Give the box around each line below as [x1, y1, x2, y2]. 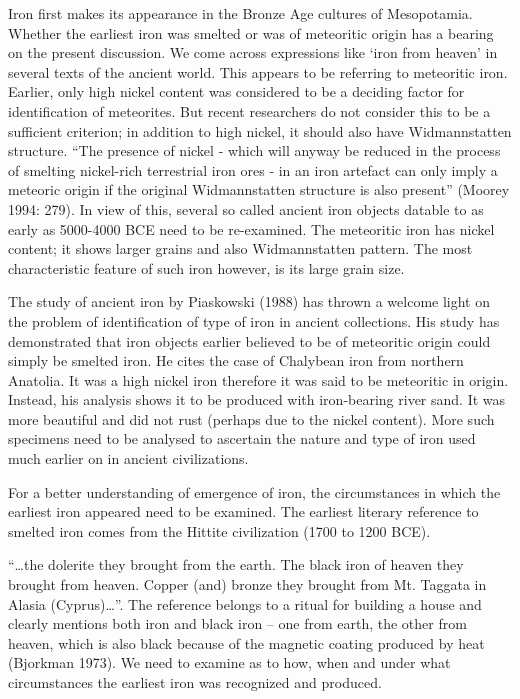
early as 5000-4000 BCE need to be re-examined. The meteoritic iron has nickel [8, 218, 495, 239]
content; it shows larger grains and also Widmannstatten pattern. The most [8, 238, 473, 259]
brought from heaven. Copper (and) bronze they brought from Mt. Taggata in [8, 574, 487, 595]
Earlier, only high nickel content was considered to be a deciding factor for [8, 81, 465, 102]
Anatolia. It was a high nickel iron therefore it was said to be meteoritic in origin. [8, 369, 509, 390]
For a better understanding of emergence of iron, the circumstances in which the [8, 481, 501, 502]
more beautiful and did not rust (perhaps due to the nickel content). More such [8, 408, 495, 429]
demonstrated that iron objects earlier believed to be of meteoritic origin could [8, 330, 491, 351]
